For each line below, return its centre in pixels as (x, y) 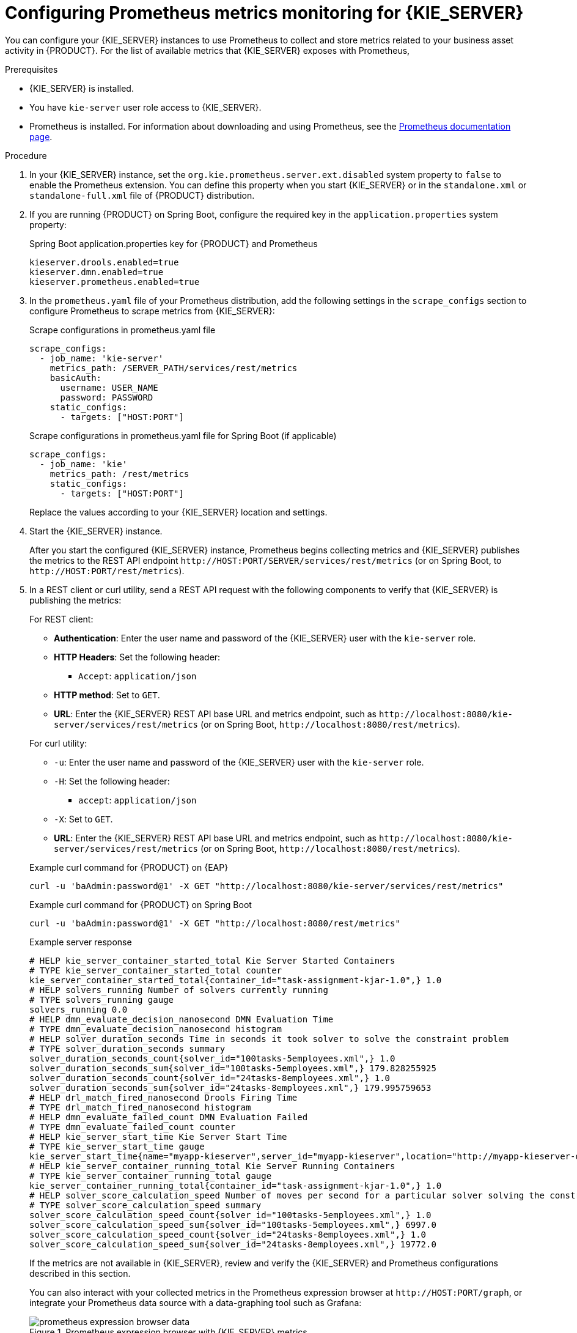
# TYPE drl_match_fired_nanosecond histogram (140, 1107)
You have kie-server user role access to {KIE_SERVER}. (145, 107)
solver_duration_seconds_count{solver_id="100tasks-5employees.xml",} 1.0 (212, 1058)
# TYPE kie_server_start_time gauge (117, 1146)
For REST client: (61, 619)
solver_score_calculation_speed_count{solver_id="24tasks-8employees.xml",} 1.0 (228, 1234)
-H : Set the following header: (112, 781)
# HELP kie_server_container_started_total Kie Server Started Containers (212, 960)
